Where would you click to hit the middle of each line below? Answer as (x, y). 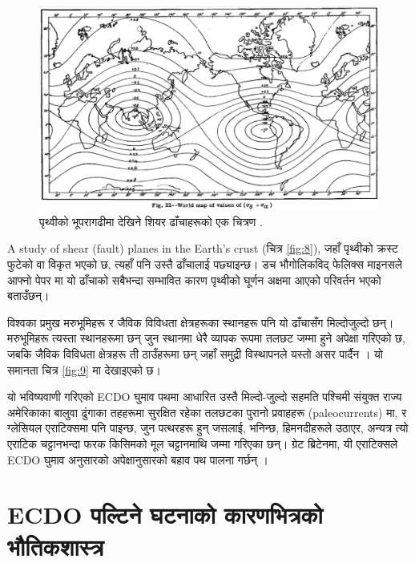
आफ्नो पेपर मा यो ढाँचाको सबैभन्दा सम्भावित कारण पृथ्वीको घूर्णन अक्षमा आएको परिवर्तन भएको (194, 279)
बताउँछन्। (28, 296)
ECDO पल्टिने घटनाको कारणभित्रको (165, 514)
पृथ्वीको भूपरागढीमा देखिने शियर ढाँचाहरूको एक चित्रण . (151, 221)
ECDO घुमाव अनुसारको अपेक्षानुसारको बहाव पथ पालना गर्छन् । (138, 459)
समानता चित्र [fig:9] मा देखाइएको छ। (84, 369)
